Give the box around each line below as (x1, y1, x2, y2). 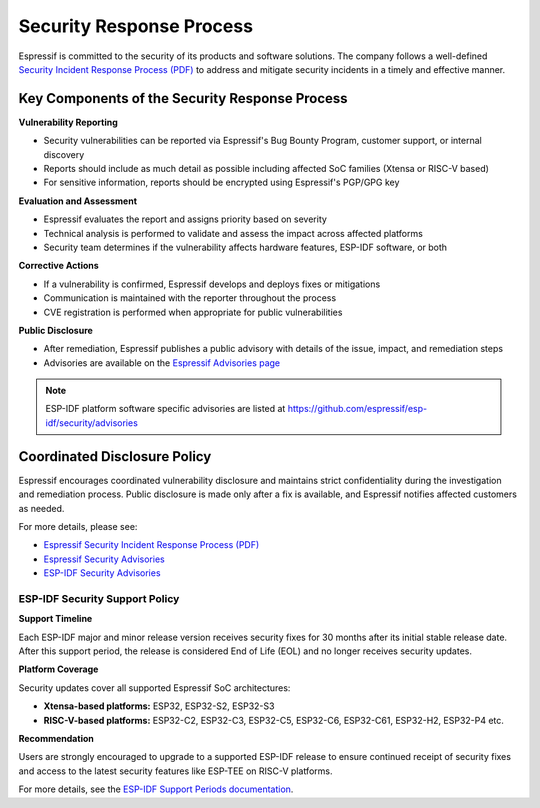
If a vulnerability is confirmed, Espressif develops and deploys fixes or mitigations (43, 278, 381, 290)
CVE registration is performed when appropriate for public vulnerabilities (43, 306, 343, 318)
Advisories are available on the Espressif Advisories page (43, 356, 281, 369)
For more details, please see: (18, 520, 138, 532)
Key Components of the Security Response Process (18, 90, 349, 107)
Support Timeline (18, 613, 93, 625)
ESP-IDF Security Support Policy (18, 591, 180, 605)
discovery (43, 148, 85, 160)
